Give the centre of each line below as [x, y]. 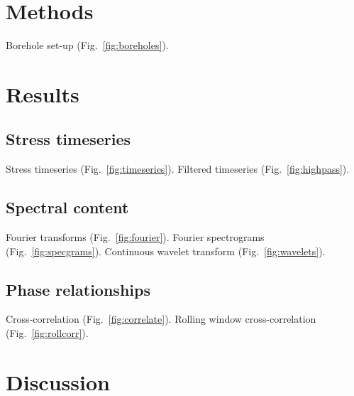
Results [43, 93]
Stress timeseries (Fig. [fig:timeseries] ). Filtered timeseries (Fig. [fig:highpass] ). [178, 169]
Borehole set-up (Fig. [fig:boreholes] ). [87, 45]
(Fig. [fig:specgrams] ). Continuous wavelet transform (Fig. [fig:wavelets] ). [166, 251]
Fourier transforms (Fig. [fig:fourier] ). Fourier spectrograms [135, 237]
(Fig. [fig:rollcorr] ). [47, 333]
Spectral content [67, 207]
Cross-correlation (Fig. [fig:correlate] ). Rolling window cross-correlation [161, 319]
